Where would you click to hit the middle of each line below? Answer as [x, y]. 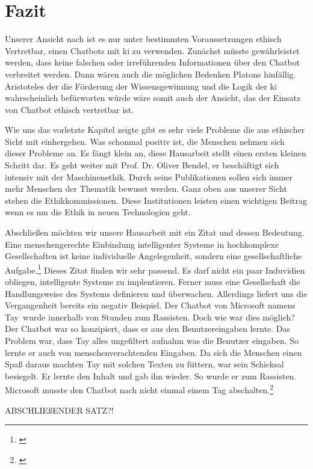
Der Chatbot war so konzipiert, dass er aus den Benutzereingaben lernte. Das [148, 329]
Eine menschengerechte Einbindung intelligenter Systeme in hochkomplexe [142, 244]
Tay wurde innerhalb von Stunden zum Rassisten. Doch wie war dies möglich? [150, 317]
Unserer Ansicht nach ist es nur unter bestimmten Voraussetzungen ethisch [143, 39]
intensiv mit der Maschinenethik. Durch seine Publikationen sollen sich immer [149, 176]
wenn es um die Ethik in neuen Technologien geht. [98, 212]
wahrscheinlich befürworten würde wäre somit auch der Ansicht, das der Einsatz [153, 98]
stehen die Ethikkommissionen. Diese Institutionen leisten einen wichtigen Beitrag [156, 200]
